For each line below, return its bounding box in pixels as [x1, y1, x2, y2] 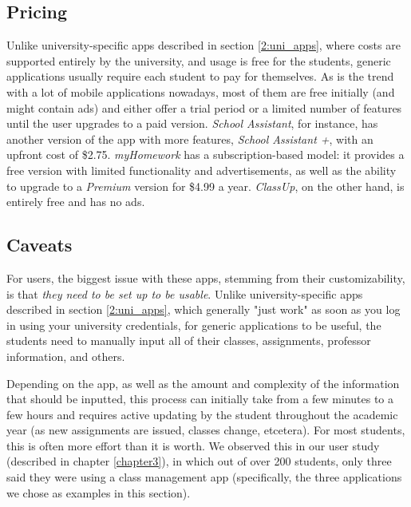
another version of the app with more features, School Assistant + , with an [6, 130, 373, 147]
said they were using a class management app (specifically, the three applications [6, 469, 402, 485]
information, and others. [6, 347, 125, 364]
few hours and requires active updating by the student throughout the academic [6, 406, 398, 422]
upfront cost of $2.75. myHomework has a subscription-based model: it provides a [6, 146, 405, 163]
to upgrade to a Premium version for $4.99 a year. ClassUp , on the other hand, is [6, 177, 405, 194]
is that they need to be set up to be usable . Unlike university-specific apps [6, 285, 363, 302]
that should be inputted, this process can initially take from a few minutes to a [6, 390, 394, 407]
